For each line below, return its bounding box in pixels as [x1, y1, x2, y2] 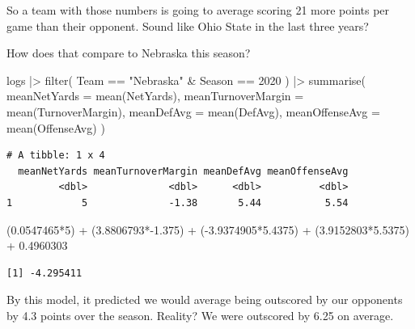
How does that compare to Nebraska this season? [6, 44, 251, 61]
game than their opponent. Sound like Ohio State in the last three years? [6, 17, 369, 34]
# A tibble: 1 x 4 [6, 150, 105, 162]
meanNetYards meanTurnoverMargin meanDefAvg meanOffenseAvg [18, 165, 349, 177]
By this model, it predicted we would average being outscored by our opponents [6, 291, 403, 308]
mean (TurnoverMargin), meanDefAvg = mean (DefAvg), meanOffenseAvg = [6, 103, 380, 120]
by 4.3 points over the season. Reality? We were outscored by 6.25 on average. [6, 306, 394, 323]
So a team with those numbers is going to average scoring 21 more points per [6, 2, 390, 18]
